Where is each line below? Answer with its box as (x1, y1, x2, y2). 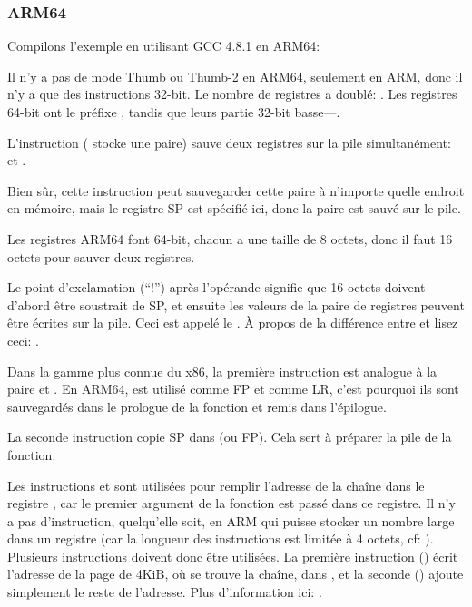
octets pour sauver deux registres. (7, 247, 195, 266)
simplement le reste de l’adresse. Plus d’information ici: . (7, 583, 322, 602)
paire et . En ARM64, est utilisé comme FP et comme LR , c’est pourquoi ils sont (7, 379, 459, 398)
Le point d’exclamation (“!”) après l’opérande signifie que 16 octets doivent (7, 278, 426, 297)
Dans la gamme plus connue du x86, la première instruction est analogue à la (7, 361, 438, 380)
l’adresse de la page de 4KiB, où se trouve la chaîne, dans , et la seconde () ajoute (7, 564, 464, 583)
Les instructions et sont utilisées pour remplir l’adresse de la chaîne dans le (7, 475, 425, 494)
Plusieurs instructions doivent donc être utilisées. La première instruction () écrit (7, 546, 458, 565)
